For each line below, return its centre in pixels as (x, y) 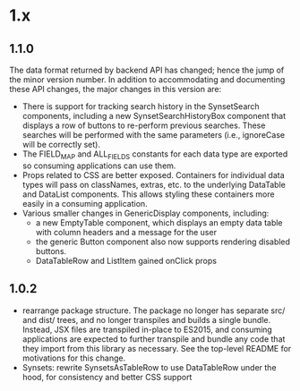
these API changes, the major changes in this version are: (116, 89)
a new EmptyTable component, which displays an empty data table (159, 222)
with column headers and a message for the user (126, 232)
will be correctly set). (61, 144)
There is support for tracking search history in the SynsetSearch (141, 106)
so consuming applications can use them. (99, 166)
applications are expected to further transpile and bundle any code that (154, 339)
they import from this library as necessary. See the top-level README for (157, 348)
